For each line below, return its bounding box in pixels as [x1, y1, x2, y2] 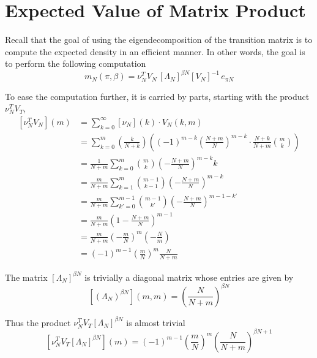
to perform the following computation [5, 57, 146, 70]
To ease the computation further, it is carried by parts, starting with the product [5, 89, 310, 102]
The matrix [5, 270, 48, 283]
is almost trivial [126, 316, 185, 329]
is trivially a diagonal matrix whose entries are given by [84, 270, 294, 283]
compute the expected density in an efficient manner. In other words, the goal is [5, 45, 305, 58]
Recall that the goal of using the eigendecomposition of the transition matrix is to [5, 33, 313, 46]
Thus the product [5, 316, 71, 329]
